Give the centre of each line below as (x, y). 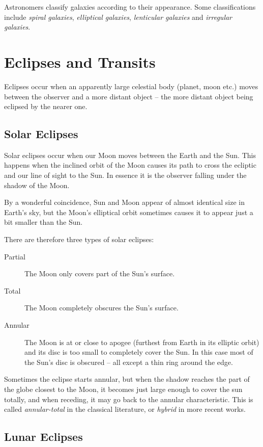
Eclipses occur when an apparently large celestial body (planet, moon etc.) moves (131, 86)
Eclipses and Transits (80, 61)
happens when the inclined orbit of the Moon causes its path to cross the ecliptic (130, 165)
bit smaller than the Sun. (43, 222)
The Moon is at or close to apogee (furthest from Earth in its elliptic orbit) (142, 342)
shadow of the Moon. (37, 185)
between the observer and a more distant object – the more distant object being (129, 96)
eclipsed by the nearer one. (46, 106)
